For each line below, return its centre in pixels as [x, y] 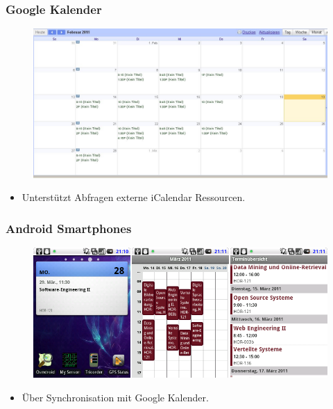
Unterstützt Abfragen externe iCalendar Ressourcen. [134, 197]
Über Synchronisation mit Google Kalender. [115, 397]
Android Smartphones [69, 228]
